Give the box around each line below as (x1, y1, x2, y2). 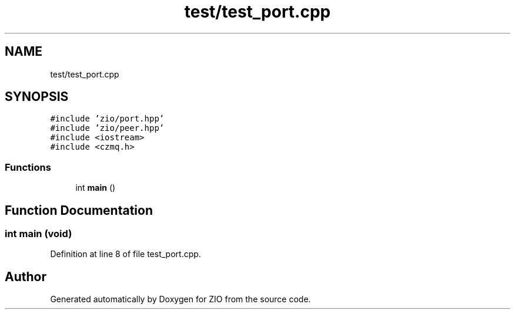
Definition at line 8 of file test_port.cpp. (50, 249, 201, 259)
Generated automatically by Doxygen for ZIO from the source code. (50, 294, 311, 305)
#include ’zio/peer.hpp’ (50, 123, 165, 133)
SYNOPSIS (5, 89, 69, 104)
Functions (5, 161, 51, 173)
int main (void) (5, 228, 72, 240)
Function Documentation (5, 202, 153, 218)
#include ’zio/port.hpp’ (50, 114, 165, 124)
